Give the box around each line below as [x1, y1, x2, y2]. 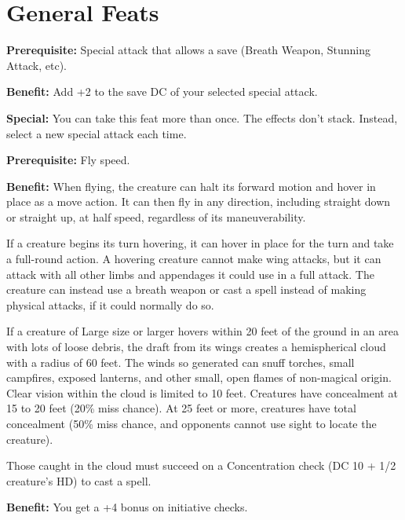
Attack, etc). [6, 57, 67, 73]
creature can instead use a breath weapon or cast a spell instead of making [6, 281, 367, 298]
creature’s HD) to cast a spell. [6, 472, 151, 489]
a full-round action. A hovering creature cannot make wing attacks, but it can [6, 251, 381, 267]
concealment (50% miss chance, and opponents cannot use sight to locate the [6, 416, 377, 431]
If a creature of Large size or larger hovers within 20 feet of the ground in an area [6, 323, 400, 339]
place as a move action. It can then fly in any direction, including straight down [6, 193, 391, 210]
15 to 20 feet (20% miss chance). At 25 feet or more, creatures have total [6, 400, 356, 416]
